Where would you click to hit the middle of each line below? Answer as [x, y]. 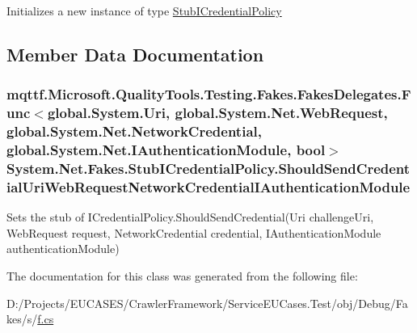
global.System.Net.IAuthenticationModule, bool [166, 150]
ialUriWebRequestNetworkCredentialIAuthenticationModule [208, 186]
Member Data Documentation [135, 54]
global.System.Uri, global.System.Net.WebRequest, [217, 113]
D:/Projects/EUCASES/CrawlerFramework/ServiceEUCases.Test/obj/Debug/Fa [207, 303]
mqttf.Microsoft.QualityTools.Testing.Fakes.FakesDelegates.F [209, 94]
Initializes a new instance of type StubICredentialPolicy [144, 11]
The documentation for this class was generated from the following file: [182, 275]
